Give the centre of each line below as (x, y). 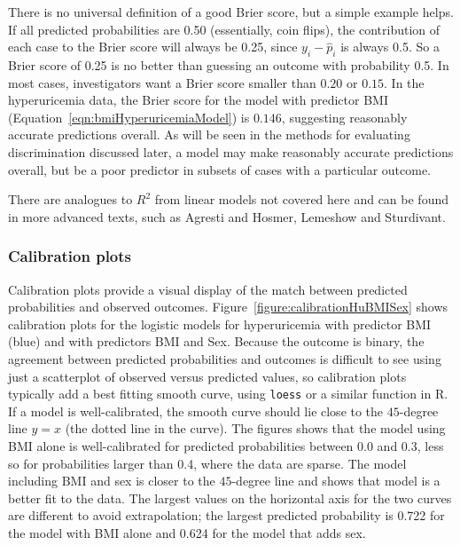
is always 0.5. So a (390, 47)
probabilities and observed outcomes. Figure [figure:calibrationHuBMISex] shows (228, 307)
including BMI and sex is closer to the (112, 481)
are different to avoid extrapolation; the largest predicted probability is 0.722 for (226, 515)
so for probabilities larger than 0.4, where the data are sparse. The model (207, 463)
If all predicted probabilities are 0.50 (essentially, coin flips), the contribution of (224, 29)
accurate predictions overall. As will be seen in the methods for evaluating (209, 134)
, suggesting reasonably (344, 117)
